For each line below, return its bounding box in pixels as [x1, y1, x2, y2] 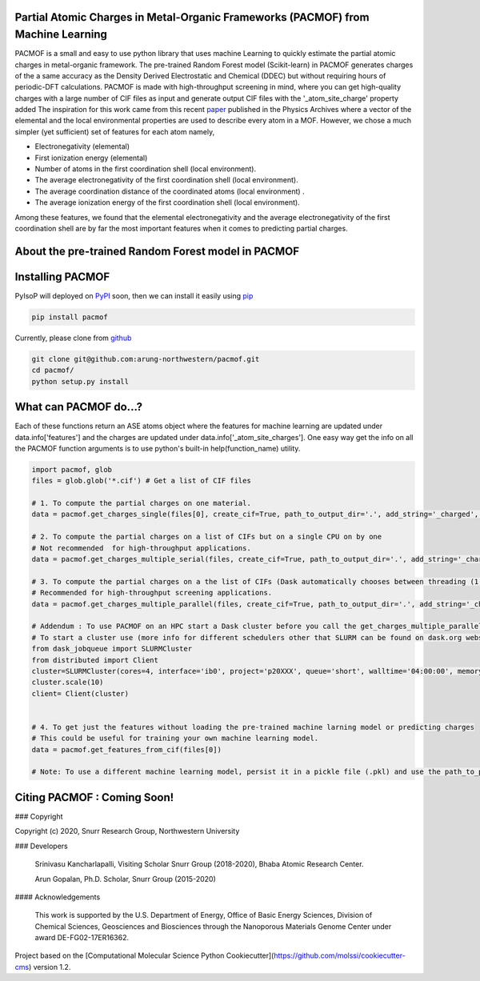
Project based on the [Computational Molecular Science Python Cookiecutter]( [14, 951, 274, 960]
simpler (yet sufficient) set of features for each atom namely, [14, 126, 215, 136]
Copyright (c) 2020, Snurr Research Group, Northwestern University [14, 827, 240, 836]
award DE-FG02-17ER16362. [34, 933, 130, 943]
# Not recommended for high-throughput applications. [31, 543, 251, 552]
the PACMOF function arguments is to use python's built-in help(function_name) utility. [14, 443, 301, 453]
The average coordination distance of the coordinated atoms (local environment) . [34, 186, 305, 196]
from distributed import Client [31, 655, 159, 664]
